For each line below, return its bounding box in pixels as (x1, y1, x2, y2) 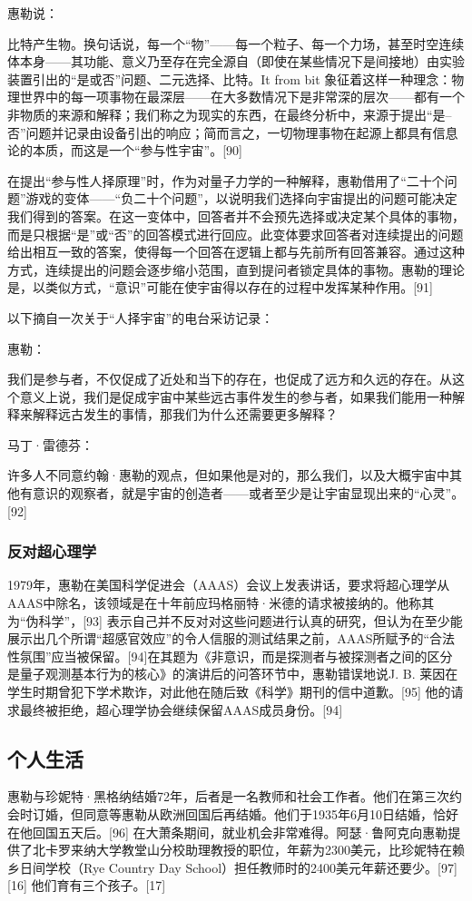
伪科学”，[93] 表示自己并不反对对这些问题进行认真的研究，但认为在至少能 (25, 611, 463, 630)
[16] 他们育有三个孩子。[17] (7, 876, 166, 895)
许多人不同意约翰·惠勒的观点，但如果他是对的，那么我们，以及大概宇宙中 (7, 465, 449, 485)
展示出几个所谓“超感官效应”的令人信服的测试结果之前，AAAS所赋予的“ (7, 629, 430, 648)
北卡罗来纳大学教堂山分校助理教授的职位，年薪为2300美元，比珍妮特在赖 (32, 840, 465, 859)
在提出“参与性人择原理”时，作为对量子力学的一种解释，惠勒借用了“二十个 (7, 171, 445, 190)
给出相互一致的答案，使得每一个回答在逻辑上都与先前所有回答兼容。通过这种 (7, 242, 465, 261)
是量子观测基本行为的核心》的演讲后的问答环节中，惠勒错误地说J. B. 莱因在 (7, 664, 458, 683)
